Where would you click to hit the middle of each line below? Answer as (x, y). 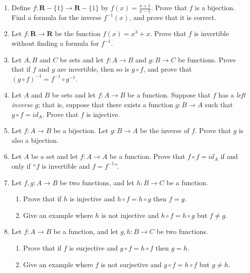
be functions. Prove (207, 59)
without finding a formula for (55, 43)
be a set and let (55, 156)
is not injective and (130, 215)
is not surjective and (131, 264)
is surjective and (94, 247)
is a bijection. (215, 7)
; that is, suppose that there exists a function (106, 104)
